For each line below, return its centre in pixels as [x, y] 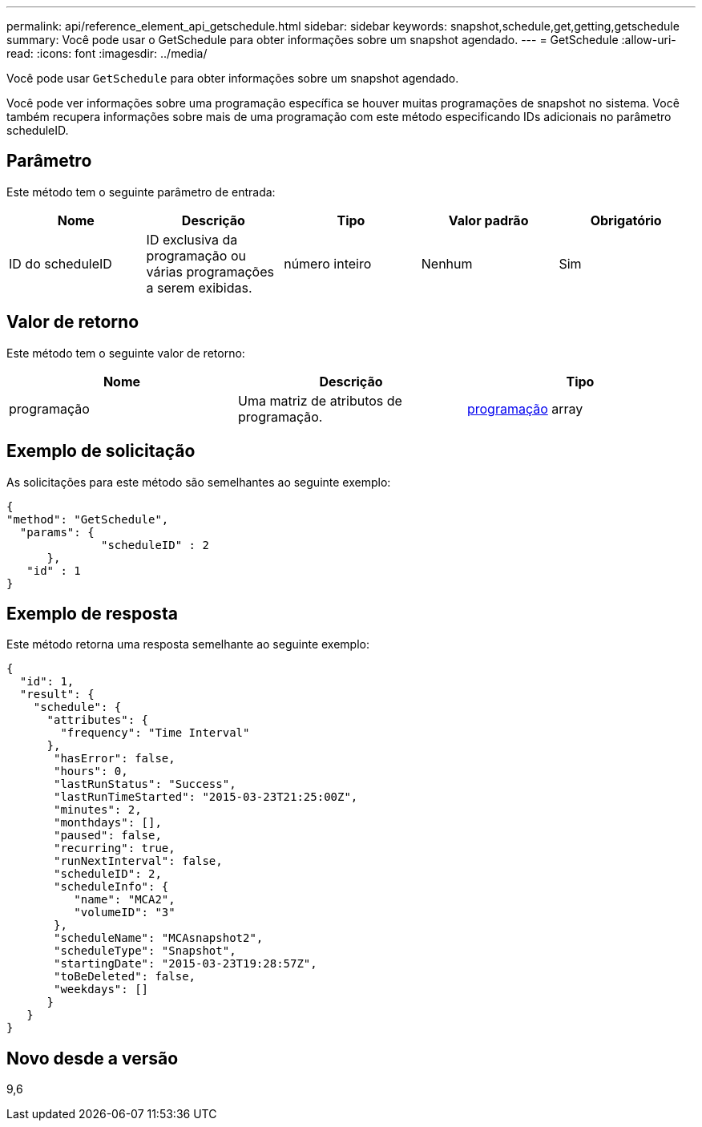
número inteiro [328, 263]
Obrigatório [626, 220]
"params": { [57, 532]
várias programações [210, 271]
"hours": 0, [91, 772]
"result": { [57, 695]
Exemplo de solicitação [101, 451]
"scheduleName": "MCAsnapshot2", [159, 938]
